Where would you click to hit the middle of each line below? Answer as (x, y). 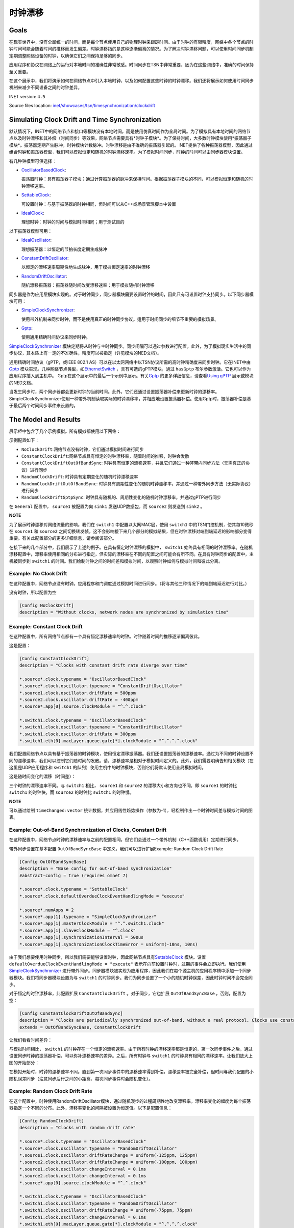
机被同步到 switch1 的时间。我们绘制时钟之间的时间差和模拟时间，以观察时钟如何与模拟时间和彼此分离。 (116, 561)
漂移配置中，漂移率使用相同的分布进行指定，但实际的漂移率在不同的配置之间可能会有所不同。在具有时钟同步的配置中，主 (131, 554)
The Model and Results (45, 419)
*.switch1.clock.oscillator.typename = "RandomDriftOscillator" (98, 1203)
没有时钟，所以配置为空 (33, 592)
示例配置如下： (24, 440)
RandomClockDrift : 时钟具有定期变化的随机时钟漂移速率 (80, 477)
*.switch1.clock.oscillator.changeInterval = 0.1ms (83, 1217)
